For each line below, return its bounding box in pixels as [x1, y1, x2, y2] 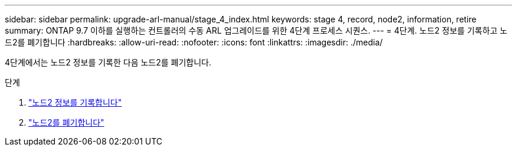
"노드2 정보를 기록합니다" [28, 97, 122, 107]
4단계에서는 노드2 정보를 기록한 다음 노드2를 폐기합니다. [5, 57, 212, 67]
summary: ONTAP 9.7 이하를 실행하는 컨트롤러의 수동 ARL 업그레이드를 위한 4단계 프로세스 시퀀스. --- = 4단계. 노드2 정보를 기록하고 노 [5, 25, 508, 35]
